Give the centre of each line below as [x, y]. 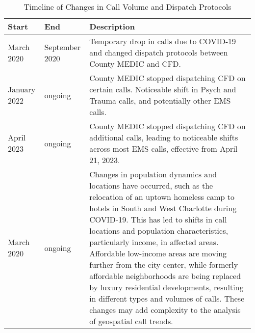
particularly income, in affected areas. [154, 242]
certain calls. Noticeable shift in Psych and [163, 89]
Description [112, 26]
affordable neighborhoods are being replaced [165, 276]
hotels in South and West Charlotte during [163, 208]
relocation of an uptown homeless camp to [162, 197]
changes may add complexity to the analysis [165, 310]
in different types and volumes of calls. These [167, 298]
